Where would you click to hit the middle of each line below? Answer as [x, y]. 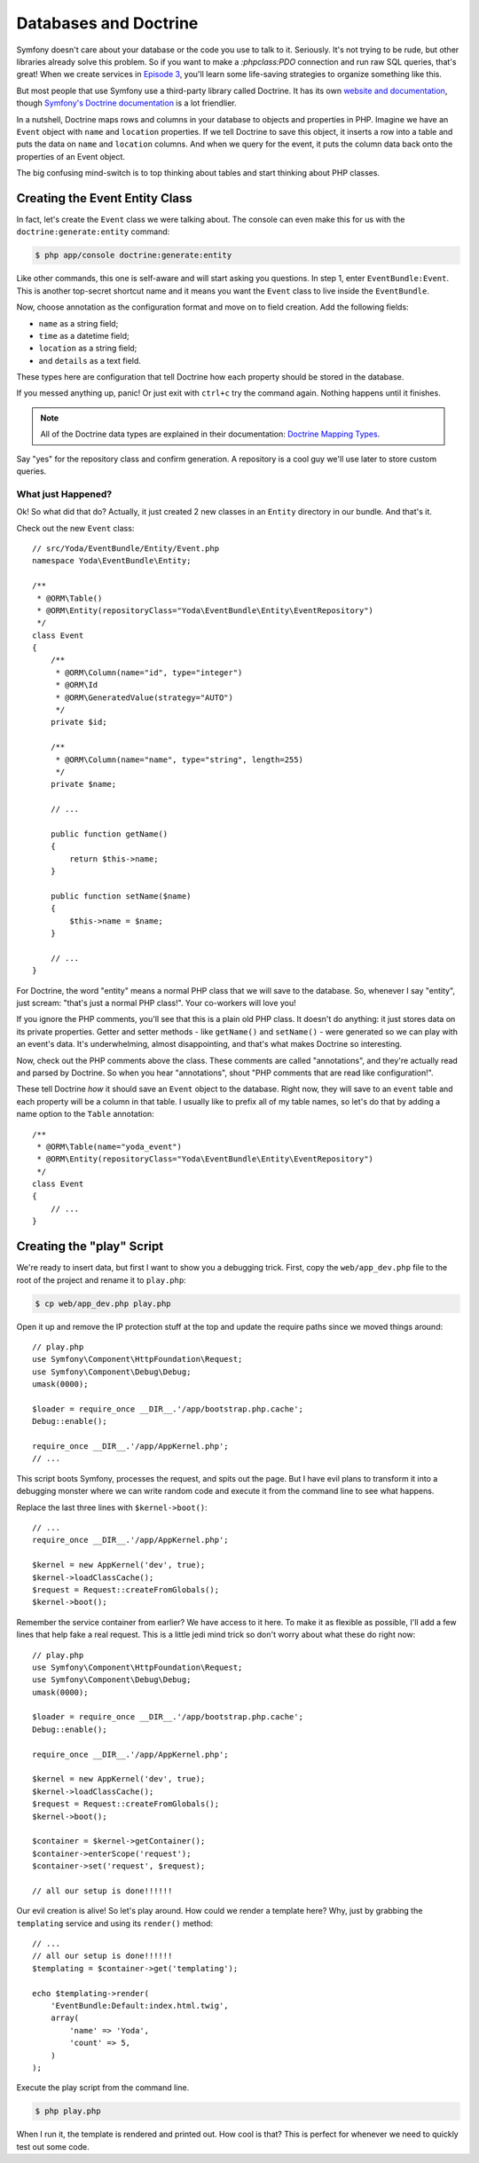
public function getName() [109, 834]
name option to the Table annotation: [85, 1114]
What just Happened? [64, 494]
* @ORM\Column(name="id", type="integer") [149, 672]
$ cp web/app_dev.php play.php [103, 1303]
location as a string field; [88, 348]
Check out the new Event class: [75, 528]
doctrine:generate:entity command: [93, 232]
